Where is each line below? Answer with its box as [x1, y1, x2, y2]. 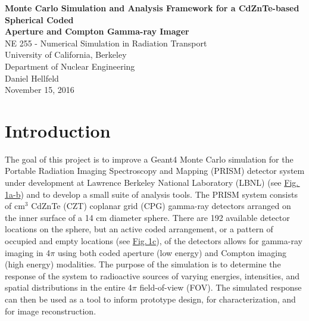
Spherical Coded [5, 13, 74, 26]
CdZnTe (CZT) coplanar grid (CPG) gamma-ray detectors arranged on [31, 200, 291, 212]
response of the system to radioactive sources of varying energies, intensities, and [5, 269, 300, 282]
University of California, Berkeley [5, 48, 127, 61]
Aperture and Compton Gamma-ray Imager [5, 25, 189, 38]
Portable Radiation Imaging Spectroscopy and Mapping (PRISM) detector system [5, 164, 305, 177]
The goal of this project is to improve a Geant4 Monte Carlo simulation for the [5, 152, 294, 165]
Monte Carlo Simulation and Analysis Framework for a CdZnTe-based [5, 2, 299, 14]
